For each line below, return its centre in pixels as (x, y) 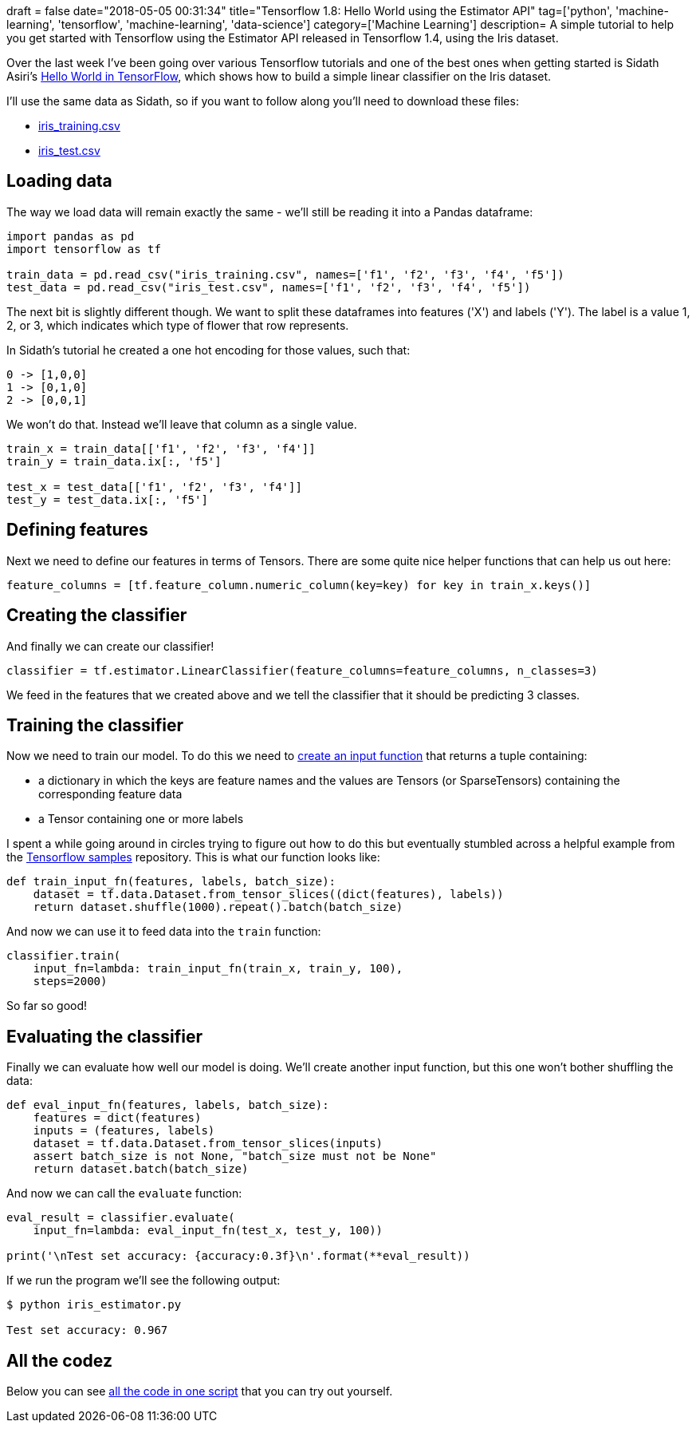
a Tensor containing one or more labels (141, 819)
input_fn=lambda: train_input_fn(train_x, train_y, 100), (218, 969)
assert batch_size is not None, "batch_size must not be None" (235, 1156)
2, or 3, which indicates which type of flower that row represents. (178, 325)
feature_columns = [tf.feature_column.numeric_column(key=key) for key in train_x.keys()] (299, 585)
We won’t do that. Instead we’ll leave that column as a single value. (182, 424)
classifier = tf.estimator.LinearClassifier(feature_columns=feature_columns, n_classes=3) (302, 670)
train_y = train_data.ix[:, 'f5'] (114, 461)
